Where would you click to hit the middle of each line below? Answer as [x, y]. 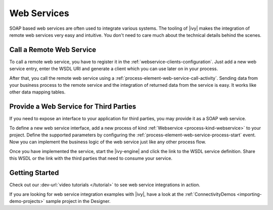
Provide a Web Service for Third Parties [73, 107]
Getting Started [34, 173]
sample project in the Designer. [78, 201]
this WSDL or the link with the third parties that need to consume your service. [91, 159]
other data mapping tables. [37, 92]
